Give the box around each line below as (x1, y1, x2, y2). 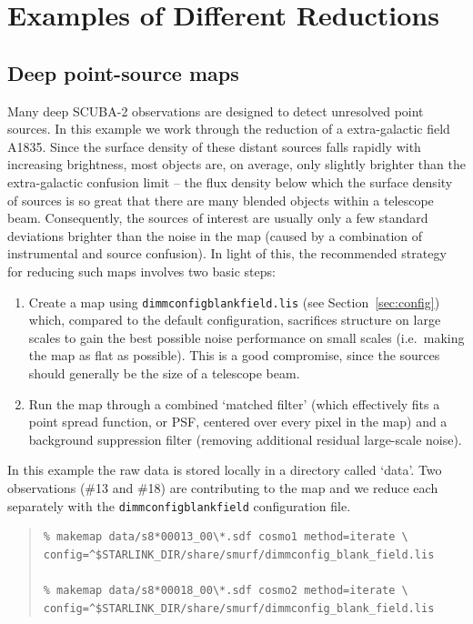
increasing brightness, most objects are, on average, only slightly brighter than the (7, 155, 466, 174)
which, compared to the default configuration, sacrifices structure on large (28, 310, 441, 329)
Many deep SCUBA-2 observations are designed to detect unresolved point (7, 101, 424, 120)
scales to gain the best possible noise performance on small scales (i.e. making (28, 327, 465, 347)
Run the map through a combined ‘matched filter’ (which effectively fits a (28, 394, 440, 413)
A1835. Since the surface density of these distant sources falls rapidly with (7, 136, 421, 156)
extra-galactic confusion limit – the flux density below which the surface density (7, 172, 453, 191)
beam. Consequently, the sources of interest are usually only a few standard (7, 208, 428, 227)
